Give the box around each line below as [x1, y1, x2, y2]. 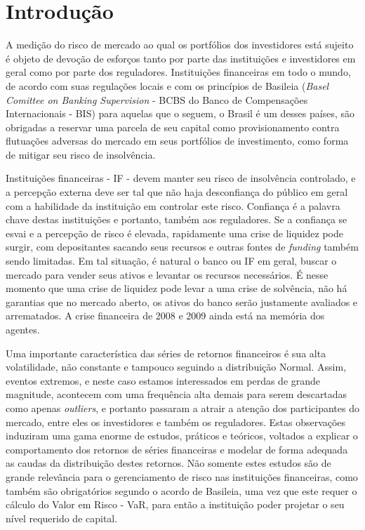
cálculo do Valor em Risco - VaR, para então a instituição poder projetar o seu [6, 497, 345, 512]
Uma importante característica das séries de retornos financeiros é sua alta [6, 345, 326, 360]
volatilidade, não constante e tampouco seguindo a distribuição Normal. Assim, [6, 359, 347, 374]
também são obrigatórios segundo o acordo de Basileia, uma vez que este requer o [6, 483, 357, 498]
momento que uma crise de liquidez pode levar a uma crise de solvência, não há [6, 281, 347, 296]
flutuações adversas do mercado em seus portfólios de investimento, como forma [6, 133, 349, 148]
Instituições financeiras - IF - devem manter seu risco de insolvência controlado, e [6, 171, 356, 185]
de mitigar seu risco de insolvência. [6, 147, 156, 161]
